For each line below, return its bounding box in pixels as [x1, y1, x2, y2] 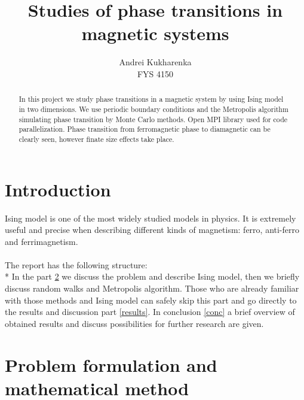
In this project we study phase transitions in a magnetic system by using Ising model [19, 94, 284, 104]
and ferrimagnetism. [5, 235, 78, 247]
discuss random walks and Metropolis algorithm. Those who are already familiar [5, 282, 299, 295]
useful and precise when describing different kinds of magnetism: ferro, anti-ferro [5, 223, 300, 236]
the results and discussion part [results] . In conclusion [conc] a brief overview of [5, 305, 295, 318]
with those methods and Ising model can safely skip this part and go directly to [5, 293, 297, 306]
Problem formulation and [5, 352, 217, 377]
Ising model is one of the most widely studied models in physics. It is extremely [5, 211, 296, 224]
